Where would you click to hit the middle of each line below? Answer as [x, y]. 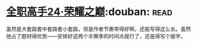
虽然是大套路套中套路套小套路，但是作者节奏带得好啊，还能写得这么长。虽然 [98, 29]
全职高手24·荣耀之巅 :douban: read [89, 12]
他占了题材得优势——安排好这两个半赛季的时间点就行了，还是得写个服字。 [96, 36]
